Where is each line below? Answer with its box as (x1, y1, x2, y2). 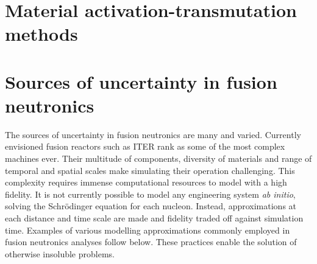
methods (5, 21, 78, 46)
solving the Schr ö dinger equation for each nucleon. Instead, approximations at (5, 200, 297, 212)
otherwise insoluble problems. (5, 247, 115, 260)
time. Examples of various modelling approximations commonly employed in (5, 223, 290, 236)
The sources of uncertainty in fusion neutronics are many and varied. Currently (5, 128, 301, 141)
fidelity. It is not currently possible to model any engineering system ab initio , (5, 187, 296, 200)
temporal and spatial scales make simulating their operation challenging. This (5, 164, 295, 176)
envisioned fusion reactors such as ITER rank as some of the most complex (5, 140, 285, 153)
